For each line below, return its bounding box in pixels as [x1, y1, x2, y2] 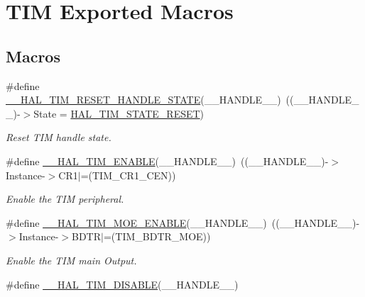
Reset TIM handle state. [6, 130, 111, 145]
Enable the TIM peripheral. [6, 191, 124, 206]
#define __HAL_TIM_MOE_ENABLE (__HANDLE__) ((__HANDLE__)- [6, 215, 360, 230]
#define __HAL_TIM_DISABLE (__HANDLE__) [6, 276, 239, 291]
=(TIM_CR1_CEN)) [80, 167, 176, 182]
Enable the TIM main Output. [6, 252, 137, 267]
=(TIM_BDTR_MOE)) [103, 229, 211, 244]
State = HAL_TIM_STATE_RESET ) [33, 106, 205, 121]
